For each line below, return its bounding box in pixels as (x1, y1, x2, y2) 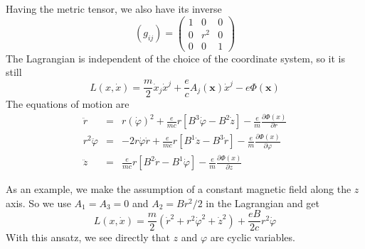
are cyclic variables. (210, 230, 295, 245)
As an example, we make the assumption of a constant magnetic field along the (6, 182, 351, 197)
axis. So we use (6, 195, 71, 210)
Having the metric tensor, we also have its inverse (6, 1, 222, 16)
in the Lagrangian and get (206, 195, 320, 210)
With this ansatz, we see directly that (6, 230, 170, 245)
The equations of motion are (6, 96, 129, 111)
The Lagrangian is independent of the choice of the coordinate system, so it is (6, 50, 346, 65)
